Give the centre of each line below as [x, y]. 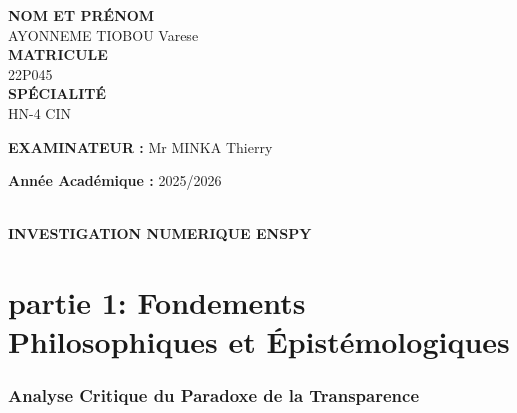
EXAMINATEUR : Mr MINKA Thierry [140, 146]
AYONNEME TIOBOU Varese [103, 34]
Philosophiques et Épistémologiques [259, 341]
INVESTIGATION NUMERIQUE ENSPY [160, 233]
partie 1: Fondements [157, 302]
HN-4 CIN [39, 112]
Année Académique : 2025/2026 [115, 180]
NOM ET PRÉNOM [81, 15]
